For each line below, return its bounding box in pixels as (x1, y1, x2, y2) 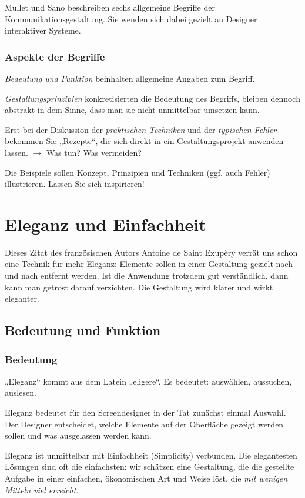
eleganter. (5, 292, 39, 305)
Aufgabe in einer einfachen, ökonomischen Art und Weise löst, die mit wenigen (5, 472, 288, 484)
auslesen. (5, 386, 36, 399)
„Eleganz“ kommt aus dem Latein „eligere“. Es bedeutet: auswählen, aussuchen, (5, 375, 292, 387)
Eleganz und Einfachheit (5, 212, 206, 236)
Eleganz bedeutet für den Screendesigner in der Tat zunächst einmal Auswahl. (5, 406, 286, 419)
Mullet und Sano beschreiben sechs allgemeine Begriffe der (5, 1, 215, 13)
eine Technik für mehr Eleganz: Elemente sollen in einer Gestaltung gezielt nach (5, 258, 293, 270)
